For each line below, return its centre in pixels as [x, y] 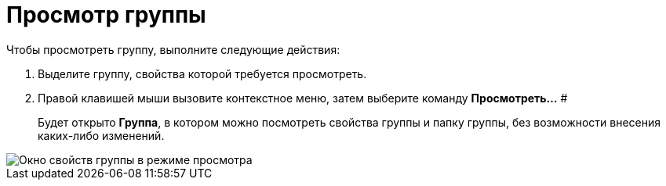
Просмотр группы [106, 15]
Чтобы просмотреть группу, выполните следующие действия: [173, 49]
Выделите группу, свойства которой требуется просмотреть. [202, 73]
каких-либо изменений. [101, 135]
